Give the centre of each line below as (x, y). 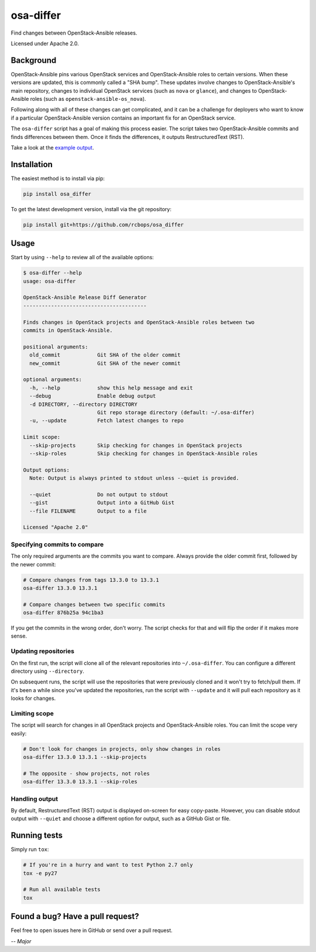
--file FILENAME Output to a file (88, 511)
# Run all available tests (62, 890)
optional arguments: (52, 380)
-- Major (21, 941)
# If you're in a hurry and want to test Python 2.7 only (108, 865)
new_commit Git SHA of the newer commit (105, 363)
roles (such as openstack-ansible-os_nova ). (88, 99)
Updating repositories (42, 651)
